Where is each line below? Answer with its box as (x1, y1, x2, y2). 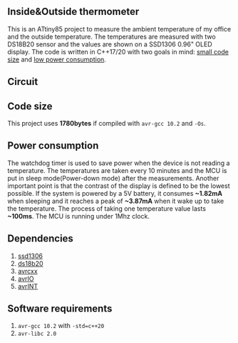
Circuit (7, 76, 38, 88)
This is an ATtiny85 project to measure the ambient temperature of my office (7, 24, 232, 33)
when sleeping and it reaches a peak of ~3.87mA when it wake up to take (7, 197, 224, 205)
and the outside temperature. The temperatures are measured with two (7, 32, 216, 41)
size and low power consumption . (7, 55, 107, 64)
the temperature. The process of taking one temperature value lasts (7, 204, 207, 213)
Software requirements (7, 303, 113, 315)
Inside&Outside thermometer (7, 6, 140, 18)
